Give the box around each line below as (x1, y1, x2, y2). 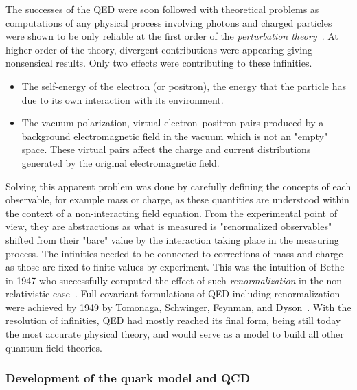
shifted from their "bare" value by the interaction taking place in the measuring (5, 232, 339, 246)
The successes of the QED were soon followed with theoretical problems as (5, 2, 319, 16)
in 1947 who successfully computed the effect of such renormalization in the (5, 273, 323, 287)
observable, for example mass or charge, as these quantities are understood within (5, 192, 349, 207)
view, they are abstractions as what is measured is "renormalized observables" (5, 219, 332, 233)
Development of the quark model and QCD (5, 369, 251, 387)
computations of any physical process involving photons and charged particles (5, 15, 332, 30)
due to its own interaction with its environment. (21, 92, 224, 106)
